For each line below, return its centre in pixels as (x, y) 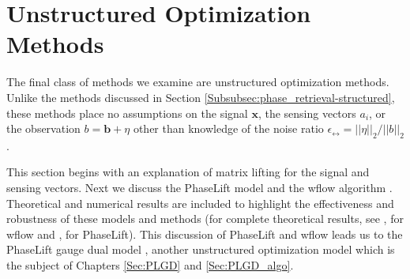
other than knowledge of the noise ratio (228, 128)
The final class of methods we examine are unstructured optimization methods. (198, 82)
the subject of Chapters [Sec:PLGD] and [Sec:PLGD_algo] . (150, 265)
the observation (43, 128)
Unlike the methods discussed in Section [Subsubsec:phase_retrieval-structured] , (201, 97)
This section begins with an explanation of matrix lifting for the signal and (188, 172)
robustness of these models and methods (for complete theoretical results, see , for (205, 219)
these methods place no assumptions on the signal (127, 113)
